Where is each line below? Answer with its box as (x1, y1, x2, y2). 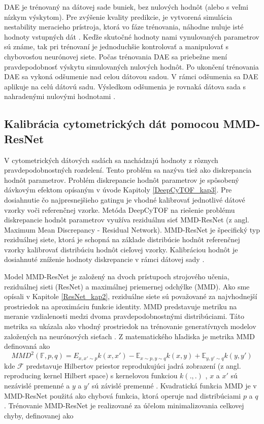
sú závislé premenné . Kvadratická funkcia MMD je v (91, 380, 257, 390)
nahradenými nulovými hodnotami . (4, 91, 116, 102)
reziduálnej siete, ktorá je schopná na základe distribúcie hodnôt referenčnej (4, 234, 240, 245)
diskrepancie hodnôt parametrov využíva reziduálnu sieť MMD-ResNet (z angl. (4, 214, 250, 225)
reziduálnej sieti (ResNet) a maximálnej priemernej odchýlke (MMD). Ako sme (4, 281, 250, 291)
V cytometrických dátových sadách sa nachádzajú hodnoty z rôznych (4, 154, 218, 165)
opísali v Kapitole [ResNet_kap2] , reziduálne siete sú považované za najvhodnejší (4, 291, 257, 302)
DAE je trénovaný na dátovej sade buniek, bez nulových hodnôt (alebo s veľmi (4, 2, 248, 12)
